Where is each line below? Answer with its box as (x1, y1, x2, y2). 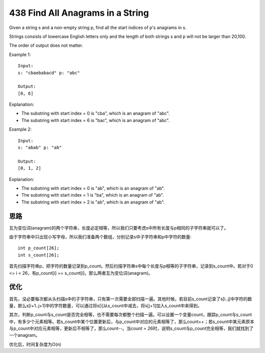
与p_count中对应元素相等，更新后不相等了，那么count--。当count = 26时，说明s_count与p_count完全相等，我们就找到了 (9, 325, 254, 331)
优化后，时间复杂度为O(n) (9, 341, 61, 347)
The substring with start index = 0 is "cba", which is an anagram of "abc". (21, 111, 170, 117)
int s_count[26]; (18, 252, 59, 258)
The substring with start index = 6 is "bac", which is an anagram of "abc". (21, 117, 170, 123)
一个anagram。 (9, 332, 40, 338)
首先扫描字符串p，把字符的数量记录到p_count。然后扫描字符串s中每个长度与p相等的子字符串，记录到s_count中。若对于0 (9, 263, 254, 269)
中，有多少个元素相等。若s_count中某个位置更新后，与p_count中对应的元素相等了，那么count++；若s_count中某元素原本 (9, 319, 255, 324)
